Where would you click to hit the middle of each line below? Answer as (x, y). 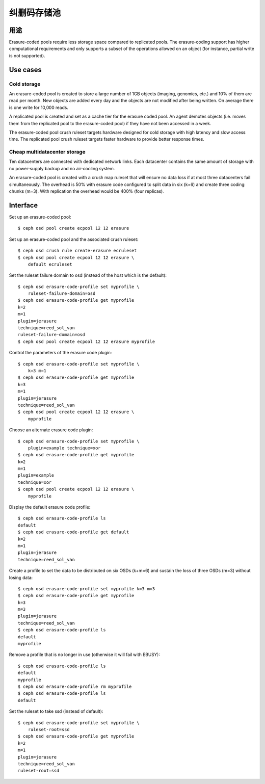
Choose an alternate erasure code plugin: (51, 430)
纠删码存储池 (35, 13)
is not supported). (27, 55)
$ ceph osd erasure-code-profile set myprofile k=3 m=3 (86, 588)
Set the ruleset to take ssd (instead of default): (56, 711)
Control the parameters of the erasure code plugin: (61, 353)
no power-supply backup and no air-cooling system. (62, 168)
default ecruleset (50, 264)
